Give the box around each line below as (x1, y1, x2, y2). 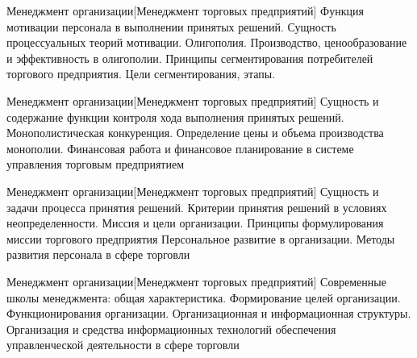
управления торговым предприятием (6, 156, 185, 173)
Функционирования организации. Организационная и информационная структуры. (6, 305, 411, 322)
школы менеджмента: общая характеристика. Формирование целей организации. (6, 289, 401, 306)
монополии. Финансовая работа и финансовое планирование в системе (6, 139, 354, 156)
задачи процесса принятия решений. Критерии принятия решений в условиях (6, 198, 387, 215)
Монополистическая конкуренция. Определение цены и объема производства (6, 124, 384, 141)
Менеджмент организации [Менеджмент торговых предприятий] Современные (6, 273, 386, 289)
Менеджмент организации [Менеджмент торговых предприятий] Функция (6, 2, 364, 19)
